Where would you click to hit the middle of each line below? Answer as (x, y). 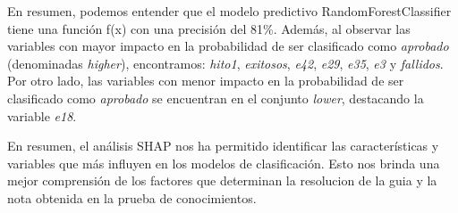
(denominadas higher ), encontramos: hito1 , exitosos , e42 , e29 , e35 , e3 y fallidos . (225, 63)
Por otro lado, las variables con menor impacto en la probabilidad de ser (206, 81)
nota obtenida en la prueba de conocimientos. (132, 197)
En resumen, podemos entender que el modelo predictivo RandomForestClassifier (229, 11)
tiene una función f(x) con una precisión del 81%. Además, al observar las (209, 28)
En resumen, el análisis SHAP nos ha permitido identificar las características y (223, 146)
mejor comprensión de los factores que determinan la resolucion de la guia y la (222, 180)
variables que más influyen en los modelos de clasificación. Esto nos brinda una (224, 163)
